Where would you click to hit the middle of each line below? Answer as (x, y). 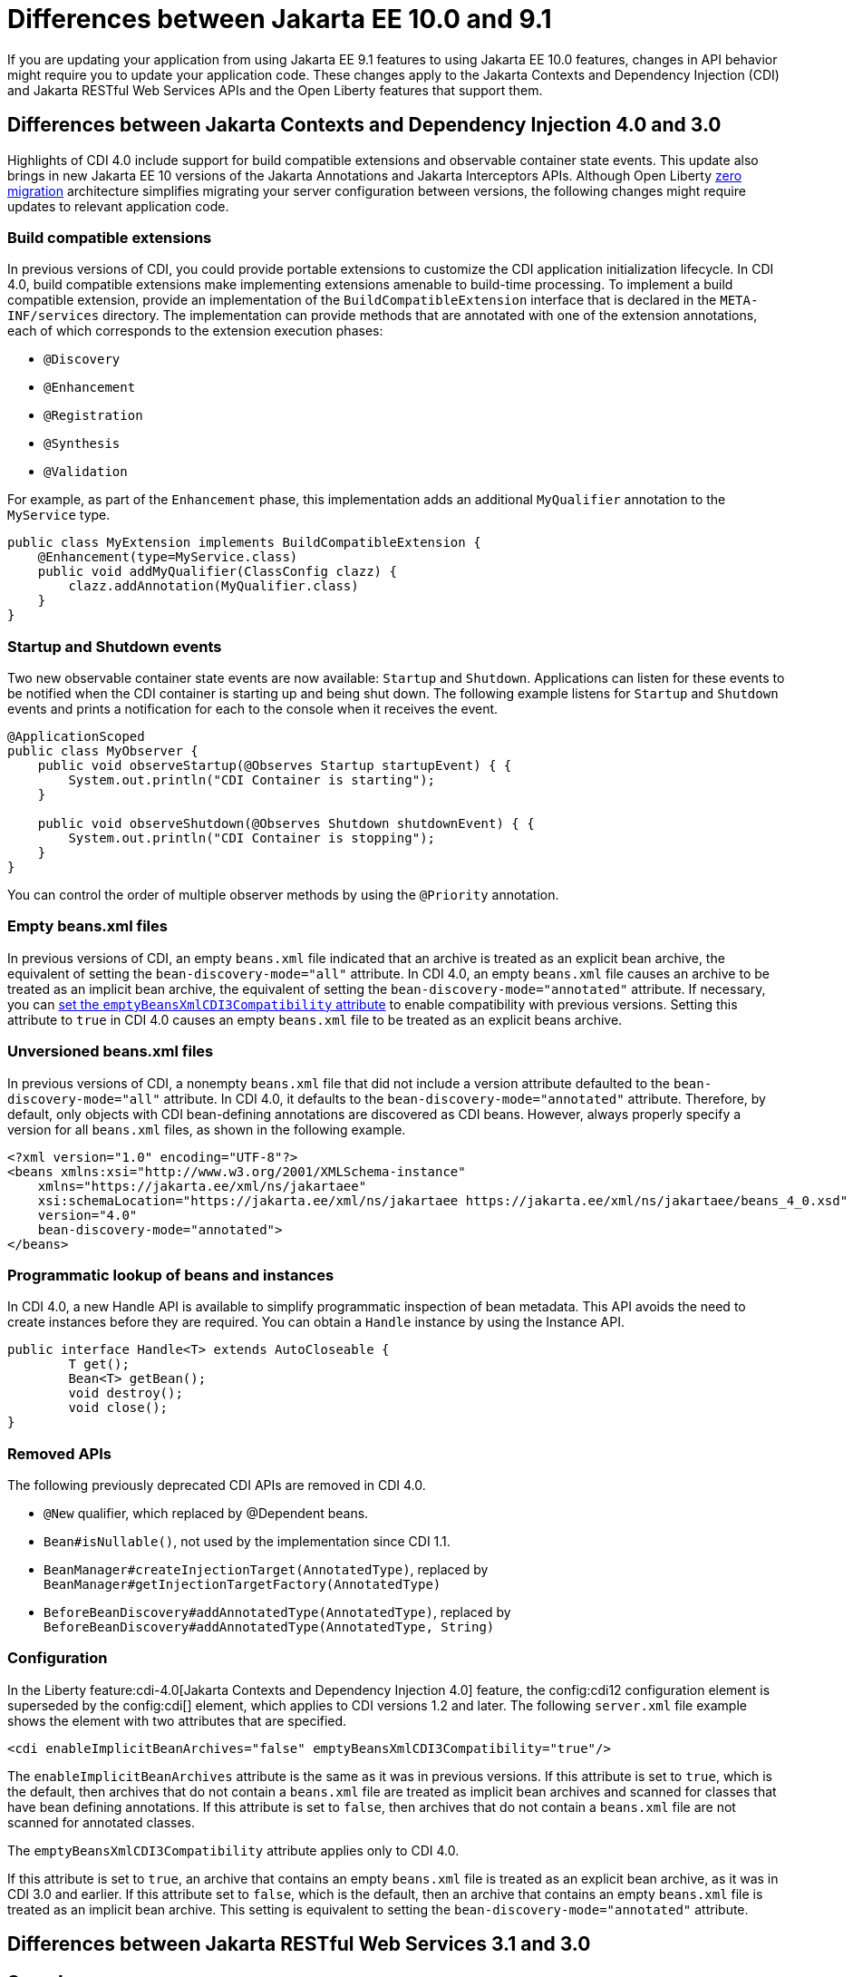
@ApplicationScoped (76, 737)
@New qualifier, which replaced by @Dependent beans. (206, 1514)
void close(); (118, 1408)
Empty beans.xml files (87, 926)
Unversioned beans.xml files (111, 1052)
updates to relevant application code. (118, 206)
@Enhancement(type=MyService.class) (168, 557)
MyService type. (59, 515)
